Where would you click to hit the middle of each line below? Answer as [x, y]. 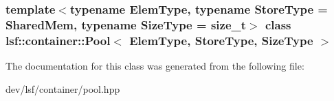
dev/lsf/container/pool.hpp [63, 88]
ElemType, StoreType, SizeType [221, 40]
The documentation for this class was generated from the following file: [155, 66]
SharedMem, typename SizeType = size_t [126, 24]
